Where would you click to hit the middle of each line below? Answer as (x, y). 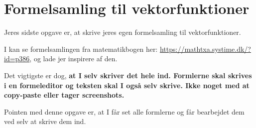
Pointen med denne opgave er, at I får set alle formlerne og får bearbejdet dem (124, 111)
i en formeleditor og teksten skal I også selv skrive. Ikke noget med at (127, 85)
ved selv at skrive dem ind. (45, 121)
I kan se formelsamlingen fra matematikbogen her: (81, 49)
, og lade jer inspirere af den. (73, 59)
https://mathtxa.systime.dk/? (205, 49)
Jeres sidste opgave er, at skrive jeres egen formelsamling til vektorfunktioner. (123, 32)
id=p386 (17, 59)
